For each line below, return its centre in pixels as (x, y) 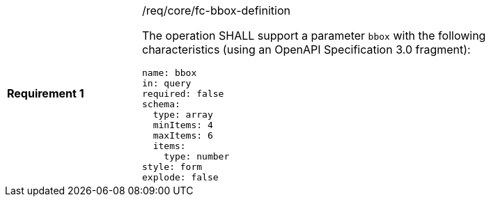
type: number (197, 156)
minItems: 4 (183, 125)
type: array (183, 115)
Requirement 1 (46, 93)
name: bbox (170, 73)
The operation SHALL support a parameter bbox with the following (314, 36)
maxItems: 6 (183, 135)
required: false (183, 94)
